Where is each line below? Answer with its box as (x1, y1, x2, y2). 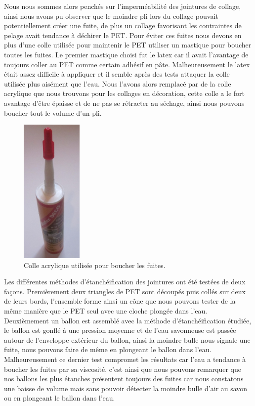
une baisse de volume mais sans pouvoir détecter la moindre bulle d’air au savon (4, 383, 248, 393)
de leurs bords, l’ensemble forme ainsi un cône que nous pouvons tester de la (4, 296, 236, 306)
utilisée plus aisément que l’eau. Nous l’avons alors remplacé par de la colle (4, 78, 231, 89)
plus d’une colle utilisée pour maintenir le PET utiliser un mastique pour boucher (4, 40, 252, 50)
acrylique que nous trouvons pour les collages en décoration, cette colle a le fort (4, 88, 245, 98)
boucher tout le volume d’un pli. (4, 107, 102, 118)
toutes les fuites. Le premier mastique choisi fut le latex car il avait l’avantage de (4, 49, 249, 59)
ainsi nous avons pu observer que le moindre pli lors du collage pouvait (4, 10, 218, 21)
